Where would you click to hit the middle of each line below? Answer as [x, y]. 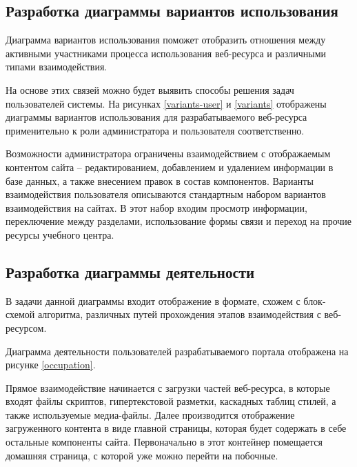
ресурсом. [26, 327]
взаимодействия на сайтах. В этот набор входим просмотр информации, [156, 207]
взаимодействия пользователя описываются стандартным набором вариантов [166, 194]
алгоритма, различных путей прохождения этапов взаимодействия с [179, 314]
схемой [20, 314]
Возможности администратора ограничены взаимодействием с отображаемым [168, 153]
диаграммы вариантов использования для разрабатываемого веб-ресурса [156, 117]
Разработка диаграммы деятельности [130, 271]
